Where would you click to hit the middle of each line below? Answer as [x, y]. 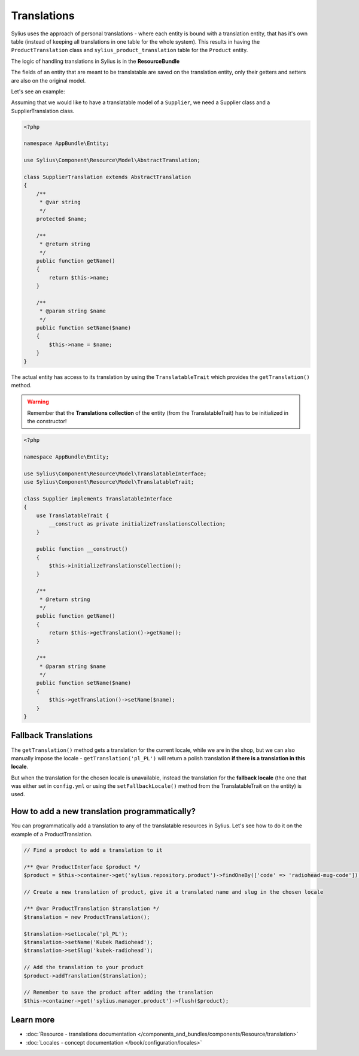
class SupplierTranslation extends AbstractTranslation [107, 177]
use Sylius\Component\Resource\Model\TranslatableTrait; [109, 482]
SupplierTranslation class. [43, 111]
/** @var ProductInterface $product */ [82, 867]
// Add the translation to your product [83, 967]
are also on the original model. [48, 80]
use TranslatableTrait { [73, 515]
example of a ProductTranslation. [52, 834]
